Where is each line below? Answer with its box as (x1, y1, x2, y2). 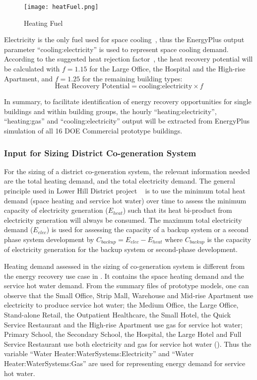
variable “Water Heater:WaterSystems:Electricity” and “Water (4, 348, 194, 359)
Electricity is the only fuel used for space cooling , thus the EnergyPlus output (4, 34, 245, 45)
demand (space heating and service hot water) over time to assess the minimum (4, 195, 247, 205)
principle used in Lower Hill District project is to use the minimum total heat (4, 186, 246, 195)
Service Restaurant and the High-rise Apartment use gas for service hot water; (4, 319, 243, 329)
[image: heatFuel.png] (24, 3, 99, 10)
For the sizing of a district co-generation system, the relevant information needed (4, 166, 250, 176)
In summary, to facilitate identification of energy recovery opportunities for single (4, 96, 252, 107)
